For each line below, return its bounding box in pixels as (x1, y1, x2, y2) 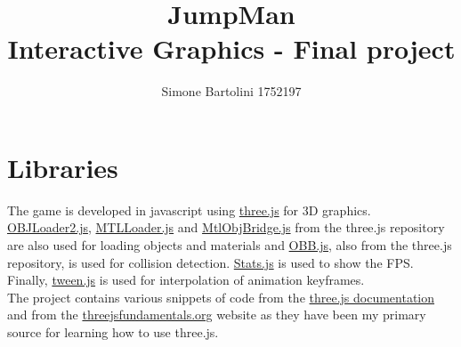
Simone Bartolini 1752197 (161, 82, 302, 101)
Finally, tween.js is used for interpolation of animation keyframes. (7, 270, 365, 289)
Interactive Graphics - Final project (7, 30, 456, 67)
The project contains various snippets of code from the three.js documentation (7, 287, 435, 306)
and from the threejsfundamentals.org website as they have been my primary (7, 305, 426, 324)
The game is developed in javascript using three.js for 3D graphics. (7, 200, 371, 219)
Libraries (7, 149, 118, 185)
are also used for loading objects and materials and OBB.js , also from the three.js (7, 236, 452, 254)
